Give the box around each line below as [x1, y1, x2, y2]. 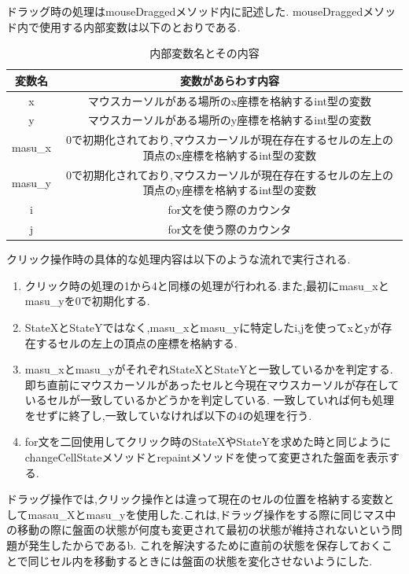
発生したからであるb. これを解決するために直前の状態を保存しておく [28, 537, 381, 554]
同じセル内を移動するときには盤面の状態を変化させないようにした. [28, 552, 373, 568]
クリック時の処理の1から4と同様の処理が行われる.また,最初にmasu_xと [24, 277, 389, 293]
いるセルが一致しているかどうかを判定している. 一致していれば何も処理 [24, 392, 395, 408]
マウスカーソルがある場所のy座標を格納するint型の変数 [87, 112, 371, 128]
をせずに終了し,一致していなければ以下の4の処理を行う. [24, 407, 312, 423]
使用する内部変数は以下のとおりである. [39, 18, 241, 35]
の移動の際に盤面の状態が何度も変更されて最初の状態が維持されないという [6, 521, 392, 538]
